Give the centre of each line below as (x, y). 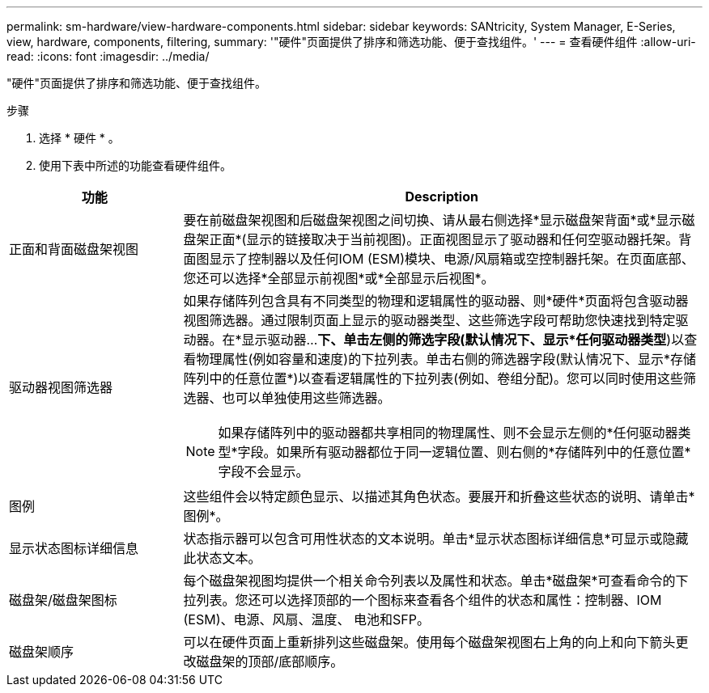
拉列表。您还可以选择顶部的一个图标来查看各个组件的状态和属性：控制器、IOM (422, 600)
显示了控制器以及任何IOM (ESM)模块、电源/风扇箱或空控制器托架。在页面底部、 (452, 259)
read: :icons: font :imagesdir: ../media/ (108, 56)
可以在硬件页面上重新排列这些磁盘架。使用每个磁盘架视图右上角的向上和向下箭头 (429, 642)
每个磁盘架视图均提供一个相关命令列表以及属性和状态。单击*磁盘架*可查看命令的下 (436, 581)
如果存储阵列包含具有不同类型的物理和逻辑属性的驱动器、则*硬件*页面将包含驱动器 (436, 301)
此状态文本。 (222, 558)
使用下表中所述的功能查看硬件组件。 (135, 165)
